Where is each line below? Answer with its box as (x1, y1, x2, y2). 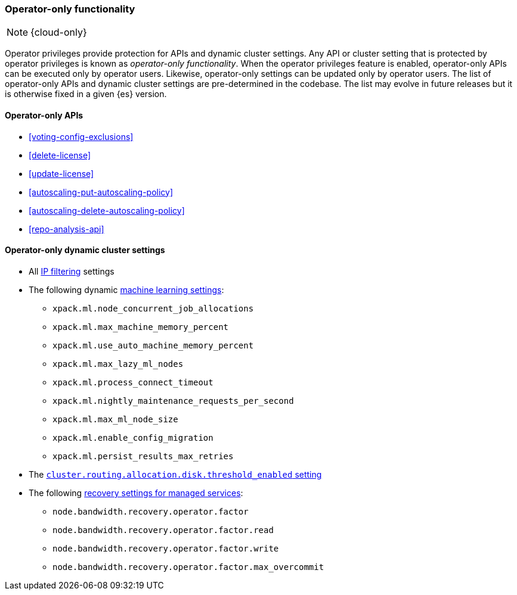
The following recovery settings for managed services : (29, 487, 243, 498)
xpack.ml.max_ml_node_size (52, 414, 178, 424)
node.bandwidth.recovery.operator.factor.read (52, 525, 274, 535)
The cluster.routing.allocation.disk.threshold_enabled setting (29, 469, 322, 479)
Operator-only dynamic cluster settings (5, 245, 165, 256)
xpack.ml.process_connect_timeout (52, 377, 213, 387)
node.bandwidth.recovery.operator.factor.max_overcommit (52, 562, 324, 572)
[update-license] (29, 168, 94, 179)
